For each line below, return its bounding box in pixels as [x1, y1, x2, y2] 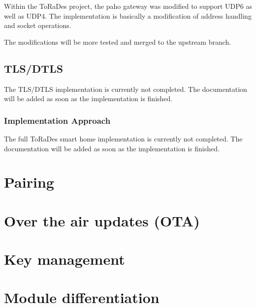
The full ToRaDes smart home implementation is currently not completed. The [4, 133, 243, 143]
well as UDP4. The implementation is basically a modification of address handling [4, 10, 252, 21]
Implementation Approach [4, 114, 111, 126]
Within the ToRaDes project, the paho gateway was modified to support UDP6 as [4, 1, 252, 11]
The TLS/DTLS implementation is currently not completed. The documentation [4, 84, 247, 94]
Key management [4, 249, 125, 269]
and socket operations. [4, 20, 71, 30]
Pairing [4, 172, 54, 192]
